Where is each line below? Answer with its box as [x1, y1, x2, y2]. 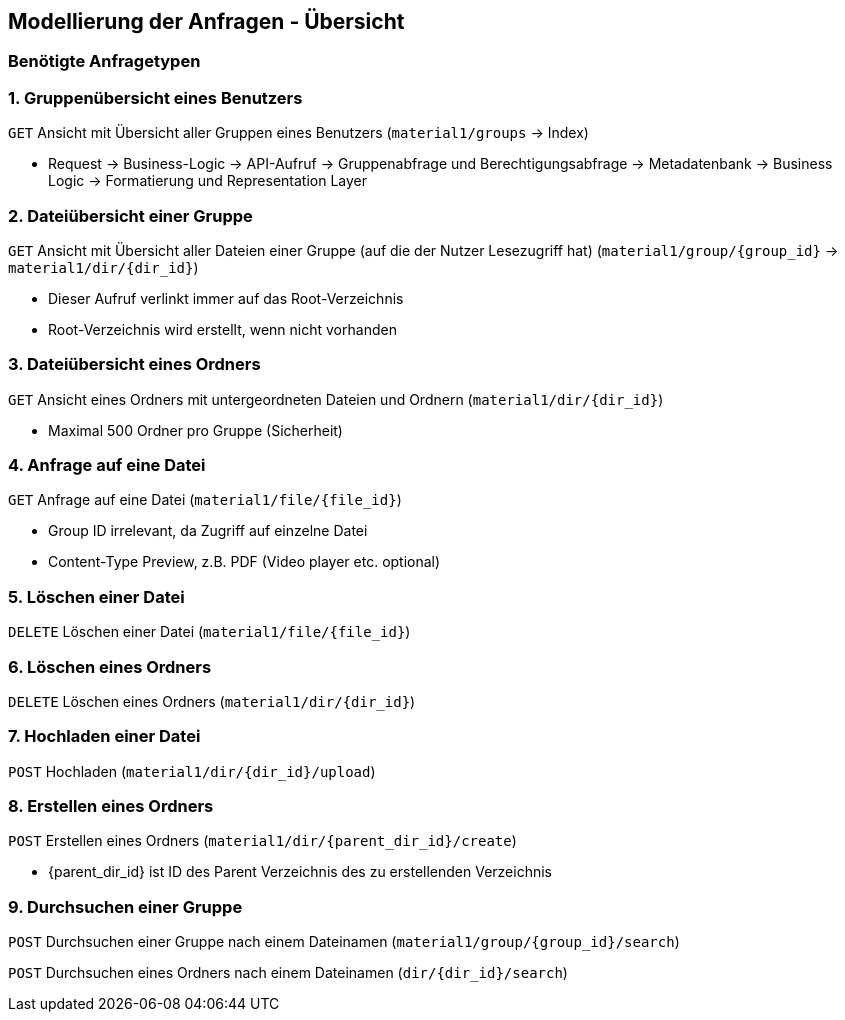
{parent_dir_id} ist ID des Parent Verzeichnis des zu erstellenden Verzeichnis [48, 863, 552, 881]
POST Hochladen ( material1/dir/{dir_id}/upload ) [8, 762, 376, 780]
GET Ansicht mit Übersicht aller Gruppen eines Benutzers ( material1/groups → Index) [8, 124, 589, 142]
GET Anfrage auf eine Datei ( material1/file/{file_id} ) [8, 491, 402, 509]
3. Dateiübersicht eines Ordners [8, 354, 261, 375]
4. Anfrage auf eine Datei [8, 455, 206, 476]
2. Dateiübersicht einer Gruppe [8, 205, 253, 226]
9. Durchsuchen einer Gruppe [8, 896, 243, 917]
